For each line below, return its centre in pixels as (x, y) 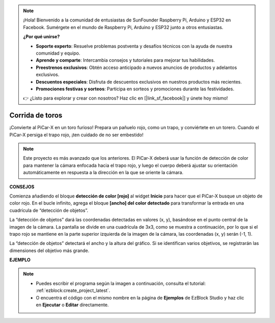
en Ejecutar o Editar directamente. (72, 305)
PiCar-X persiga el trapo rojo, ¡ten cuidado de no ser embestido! (76, 135)
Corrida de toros (36, 116)
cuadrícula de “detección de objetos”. (49, 210)
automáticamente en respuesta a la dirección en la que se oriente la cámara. (103, 172)
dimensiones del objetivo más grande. (49, 251)
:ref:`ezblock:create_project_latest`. (73, 290)
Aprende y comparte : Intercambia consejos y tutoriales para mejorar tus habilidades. (125, 60)
